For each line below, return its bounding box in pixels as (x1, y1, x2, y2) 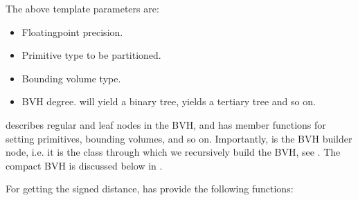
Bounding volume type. (21, 71, 121, 85)
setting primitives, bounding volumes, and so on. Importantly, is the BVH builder (6, 131, 352, 145)
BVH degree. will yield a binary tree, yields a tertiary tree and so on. (21, 94, 316, 109)
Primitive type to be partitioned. (21, 48, 161, 62)
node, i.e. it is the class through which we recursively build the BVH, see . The (6, 145, 341, 159)
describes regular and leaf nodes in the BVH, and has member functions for (6, 117, 326, 131)
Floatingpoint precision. (21, 24, 123, 39)
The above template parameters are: (6, 1, 159, 15)
